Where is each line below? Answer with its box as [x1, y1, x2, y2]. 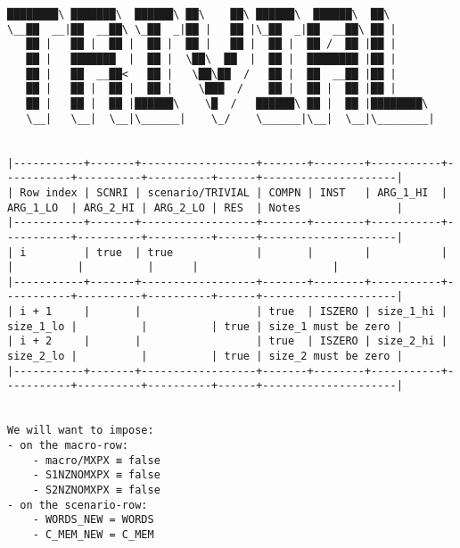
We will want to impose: [7, 424, 154, 437]
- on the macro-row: [7, 439, 129, 453]
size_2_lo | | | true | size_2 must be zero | [7, 350, 403, 363]
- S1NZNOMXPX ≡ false [32, 469, 160, 482]
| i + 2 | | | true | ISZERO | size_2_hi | [7, 335, 448, 348]
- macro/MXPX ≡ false [32, 453, 160, 467]
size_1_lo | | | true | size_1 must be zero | [7, 320, 403, 333]
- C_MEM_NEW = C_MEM [32, 527, 154, 541]
